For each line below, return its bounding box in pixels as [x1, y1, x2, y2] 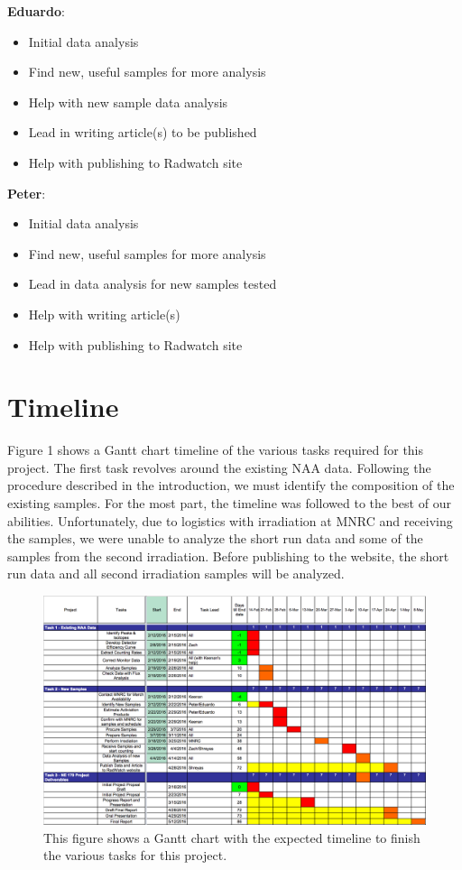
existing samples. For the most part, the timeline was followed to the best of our [7, 494, 451, 513]
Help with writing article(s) [28, 304, 180, 323]
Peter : [7, 183, 46, 202]
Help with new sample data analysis [28, 92, 228, 111]
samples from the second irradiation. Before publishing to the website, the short [7, 546, 449, 565]
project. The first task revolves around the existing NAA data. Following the [7, 458, 431, 477]
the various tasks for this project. [43, 846, 227, 865]
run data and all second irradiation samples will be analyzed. [7, 564, 345, 583]
